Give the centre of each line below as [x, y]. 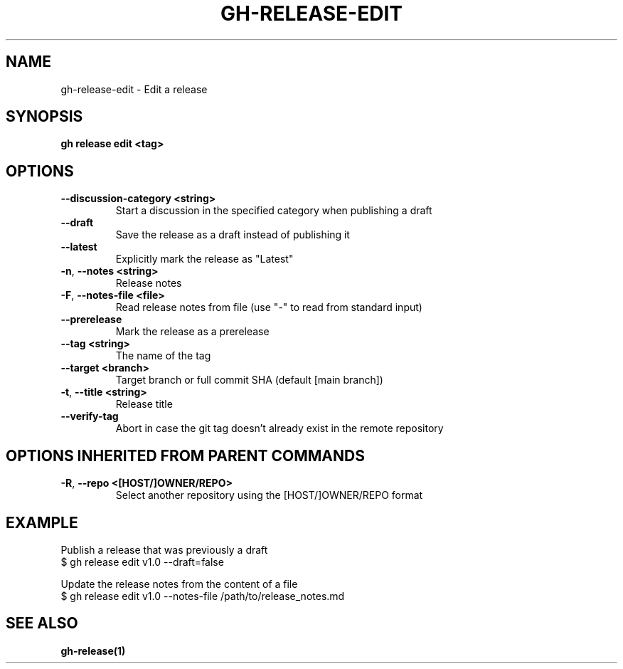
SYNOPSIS [44, 117]
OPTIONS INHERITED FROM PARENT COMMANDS [185, 455]
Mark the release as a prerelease [192, 332]
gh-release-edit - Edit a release [134, 89]
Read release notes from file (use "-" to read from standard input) [269, 307]
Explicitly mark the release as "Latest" [204, 259]
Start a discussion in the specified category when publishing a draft [274, 211]
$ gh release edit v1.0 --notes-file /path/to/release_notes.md [203, 596]
